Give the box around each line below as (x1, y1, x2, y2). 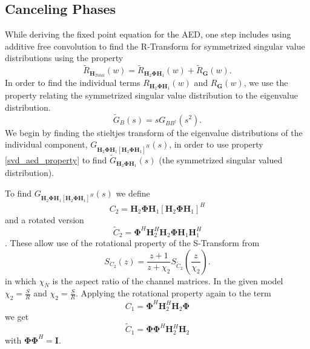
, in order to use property (169, 138, 263, 151)
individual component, (5, 138, 88, 151)
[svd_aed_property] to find (5, 154, 107, 166)
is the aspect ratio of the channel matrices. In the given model (52, 274, 283, 287)
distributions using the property (5, 51, 124, 64)
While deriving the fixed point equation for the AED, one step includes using (5, 28, 291, 41)
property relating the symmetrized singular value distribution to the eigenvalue (5, 89, 298, 102)
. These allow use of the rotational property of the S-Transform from (5, 236, 260, 249)
